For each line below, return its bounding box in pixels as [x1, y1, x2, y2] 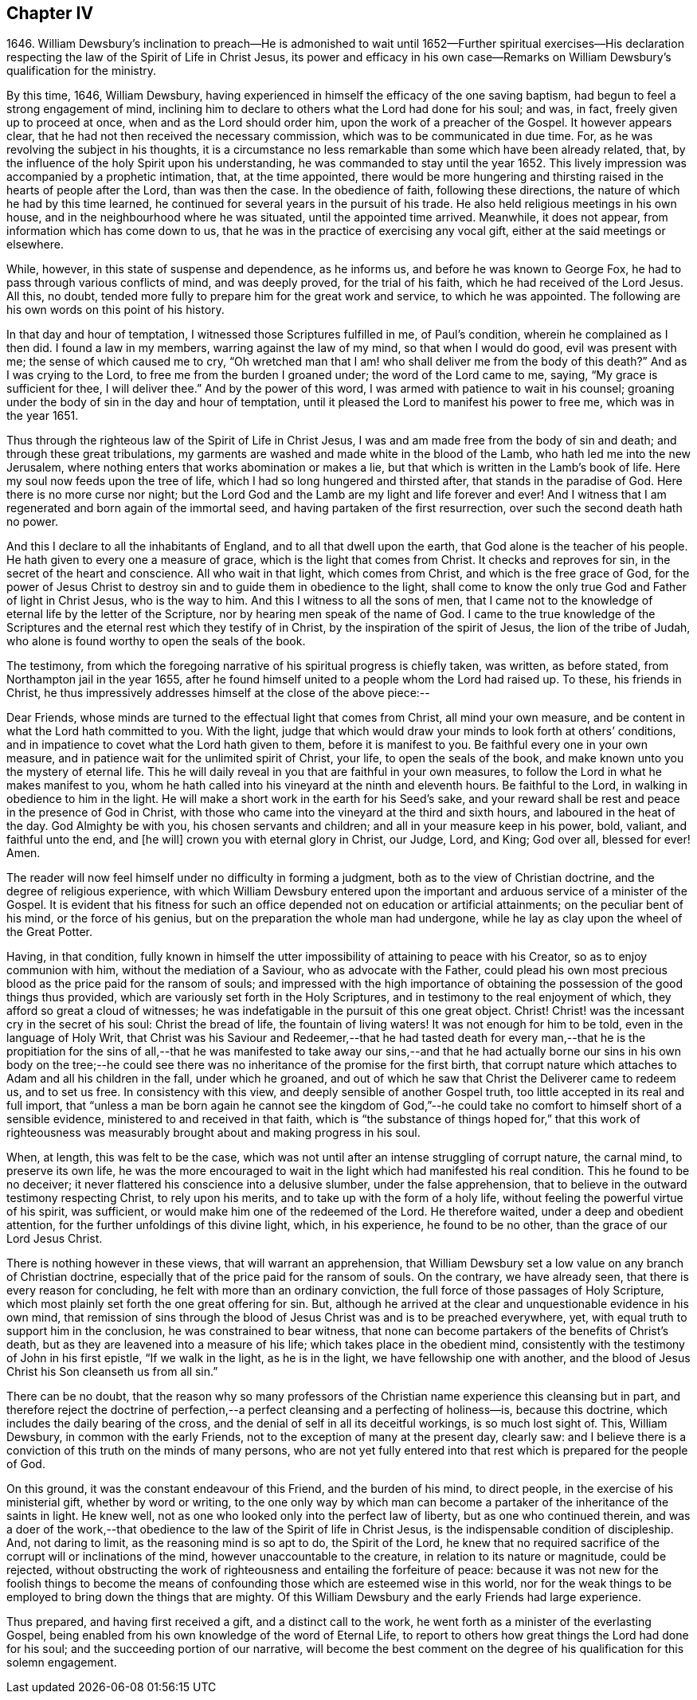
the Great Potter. [6, 925, 92, 939]
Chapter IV [6, 3, 94, 23]
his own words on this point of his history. [6, 303, 225, 317]
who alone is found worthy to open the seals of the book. [6, 634, 306, 648]
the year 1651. [6, 409, 79, 423]
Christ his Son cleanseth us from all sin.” [6, 1365, 218, 1379]
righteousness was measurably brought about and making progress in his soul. [6, 1126, 421, 1140]
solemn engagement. [6, 1655, 117, 1670]
